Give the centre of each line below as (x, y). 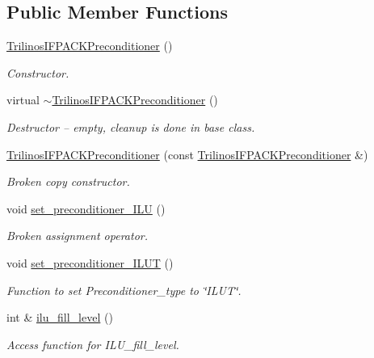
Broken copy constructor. (68, 181)
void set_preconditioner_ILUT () (90, 262)
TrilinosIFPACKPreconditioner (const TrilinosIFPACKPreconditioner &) (187, 154)
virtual (23, 100)
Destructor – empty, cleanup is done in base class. (131, 126)
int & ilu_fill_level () (60, 317)
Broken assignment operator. (77, 236)
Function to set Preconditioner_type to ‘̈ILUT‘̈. (124, 290)
